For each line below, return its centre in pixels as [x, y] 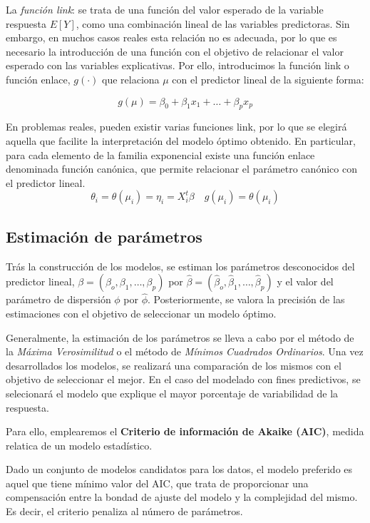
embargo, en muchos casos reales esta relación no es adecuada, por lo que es [171, 37]
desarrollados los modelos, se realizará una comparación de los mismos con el [174, 365]
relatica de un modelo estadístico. [79, 445]
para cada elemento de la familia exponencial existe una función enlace [160, 154]
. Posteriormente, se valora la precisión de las [246, 299]
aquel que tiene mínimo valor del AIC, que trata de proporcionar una [157, 483]
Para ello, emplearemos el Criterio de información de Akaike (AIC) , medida [185, 431]
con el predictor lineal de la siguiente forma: [268, 79]
